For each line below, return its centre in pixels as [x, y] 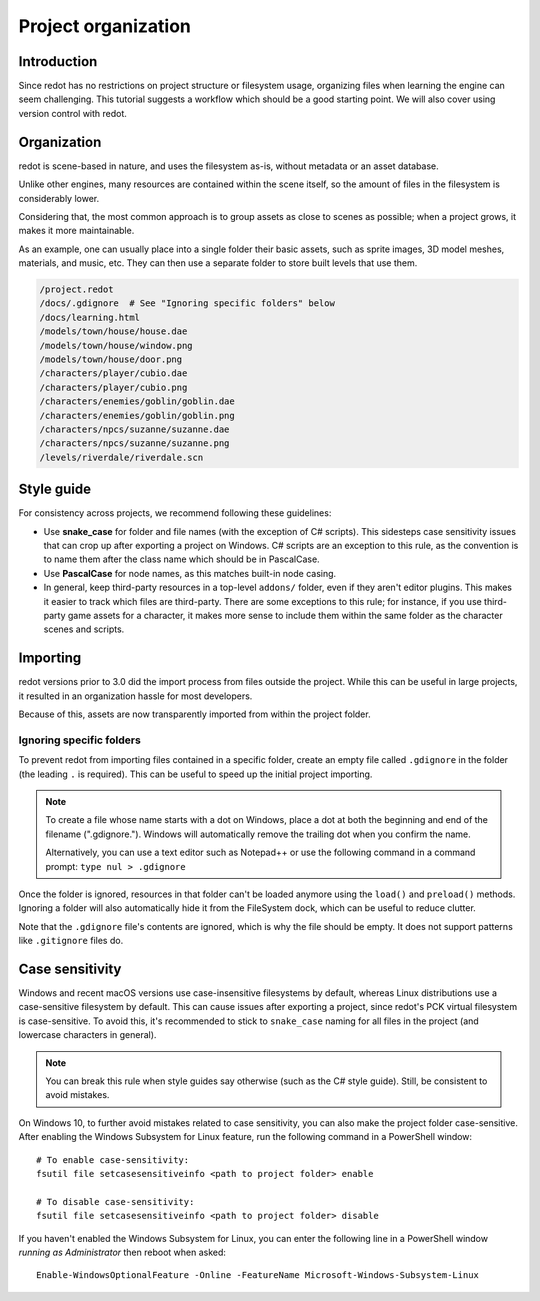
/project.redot [76, 289]
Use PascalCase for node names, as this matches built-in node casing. [190, 573]
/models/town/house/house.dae [113, 331]
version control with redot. [72, 113]
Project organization [105, 26]
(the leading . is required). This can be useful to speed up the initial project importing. [195, 774]
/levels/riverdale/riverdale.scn [121, 457]
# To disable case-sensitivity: [115, 1201]
